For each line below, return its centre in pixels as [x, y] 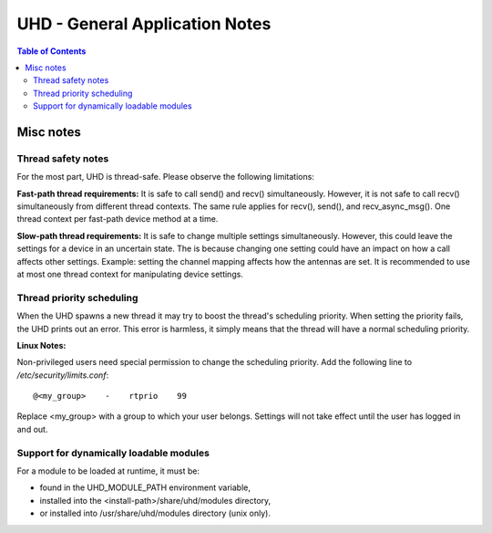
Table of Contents [51, 51]
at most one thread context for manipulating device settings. [130, 274]
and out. [32, 429]
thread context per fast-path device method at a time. [118, 219]
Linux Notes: [41, 345]
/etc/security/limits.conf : [63, 375]
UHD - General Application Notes [144, 24]
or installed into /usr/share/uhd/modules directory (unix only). [155, 513]
